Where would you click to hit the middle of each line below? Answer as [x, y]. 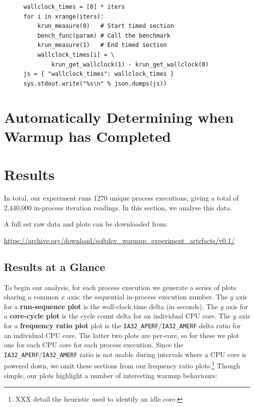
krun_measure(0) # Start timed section [106, 26]
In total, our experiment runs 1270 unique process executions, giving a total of [121, 198]
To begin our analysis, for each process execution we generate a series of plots [120, 287]
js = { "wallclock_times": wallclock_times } [99, 74]
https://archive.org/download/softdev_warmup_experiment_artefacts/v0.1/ [119, 240]
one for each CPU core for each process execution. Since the [94, 345]
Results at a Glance [55, 266]
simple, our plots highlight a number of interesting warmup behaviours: [111, 375]
